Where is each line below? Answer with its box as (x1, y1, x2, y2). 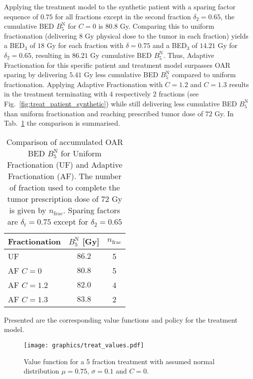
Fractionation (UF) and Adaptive (7, 158, 123, 170)
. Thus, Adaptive (163, 49, 214, 60)
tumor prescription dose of (7, 192, 99, 204)
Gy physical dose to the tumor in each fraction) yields (84, 30, 249, 41)
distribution (24, 366, 59, 376)
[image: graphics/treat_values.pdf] (24, 341, 144, 349)
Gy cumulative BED (90, 49, 152, 60)
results (229, 79, 249, 89)
